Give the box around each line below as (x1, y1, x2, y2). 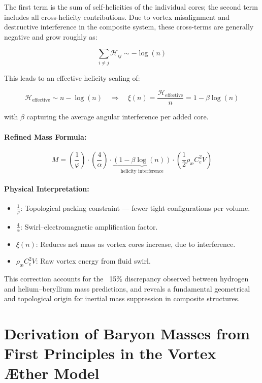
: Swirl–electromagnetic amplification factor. (20, 221, 158, 232)
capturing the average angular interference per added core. (26, 111, 209, 122)
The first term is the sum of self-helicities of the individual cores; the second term (4, 2, 258, 12)
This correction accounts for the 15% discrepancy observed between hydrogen (4, 273, 249, 284)
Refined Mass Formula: (4, 131, 87, 142)
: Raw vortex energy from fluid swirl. (36, 256, 151, 266)
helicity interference (120, 168, 163, 174)
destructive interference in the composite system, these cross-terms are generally (4, 21, 254, 32)
